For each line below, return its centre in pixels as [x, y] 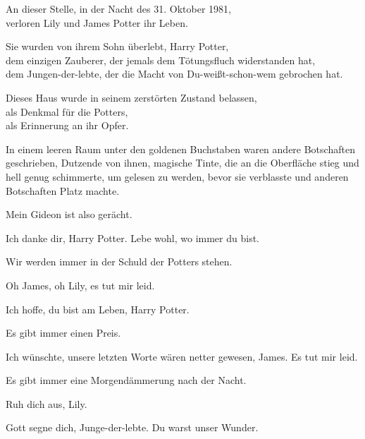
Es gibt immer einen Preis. [63, 333]
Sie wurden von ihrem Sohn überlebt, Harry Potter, [117, 46]
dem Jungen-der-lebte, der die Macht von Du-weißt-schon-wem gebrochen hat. [174, 74]
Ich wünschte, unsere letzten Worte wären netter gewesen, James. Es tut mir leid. [182, 356]
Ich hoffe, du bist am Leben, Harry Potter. [98, 309]
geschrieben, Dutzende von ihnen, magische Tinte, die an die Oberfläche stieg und [182, 163]
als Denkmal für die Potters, [67, 111]
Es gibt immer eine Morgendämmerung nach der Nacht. [126, 380]
